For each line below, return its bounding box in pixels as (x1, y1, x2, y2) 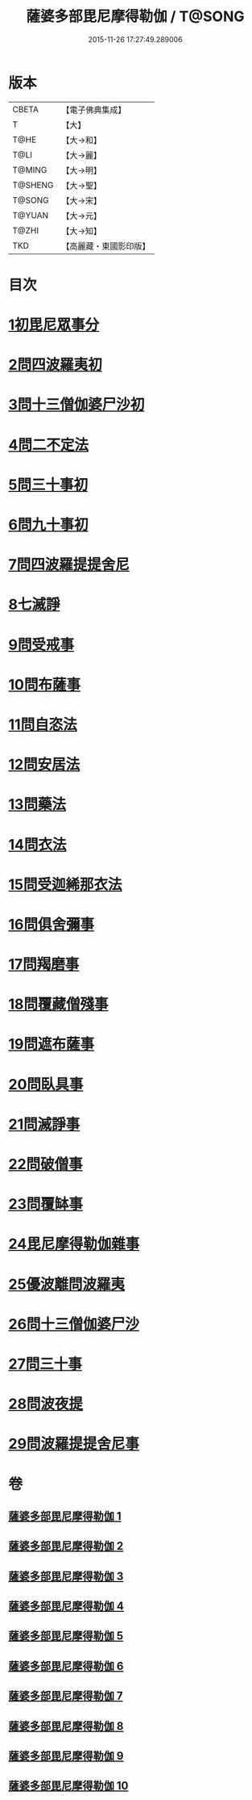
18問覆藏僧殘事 (8, 995, 109, 1013)
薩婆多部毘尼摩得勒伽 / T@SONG (26, 7, 245, 26)
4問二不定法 (8, 435, 89, 454)
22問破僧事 (8, 1156, 83, 1173)
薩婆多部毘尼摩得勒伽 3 (8, 1569, 124, 1583)
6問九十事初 (8, 516, 89, 534)
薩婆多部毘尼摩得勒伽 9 (8, 1749, 124, 1763)
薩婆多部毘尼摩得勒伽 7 (8, 1689, 123, 1703)
